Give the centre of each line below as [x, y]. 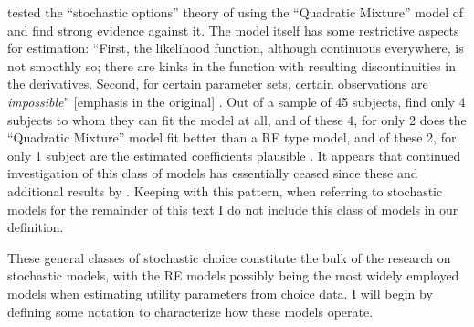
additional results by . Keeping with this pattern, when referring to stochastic [225, 190]
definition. [36, 227]
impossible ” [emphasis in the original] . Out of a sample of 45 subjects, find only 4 [237, 101]
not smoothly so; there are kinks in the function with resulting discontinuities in [232, 65]
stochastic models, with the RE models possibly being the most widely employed [233, 275]
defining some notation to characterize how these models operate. [190, 311]
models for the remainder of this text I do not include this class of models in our [233, 209]
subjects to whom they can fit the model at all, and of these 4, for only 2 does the [237, 119]
